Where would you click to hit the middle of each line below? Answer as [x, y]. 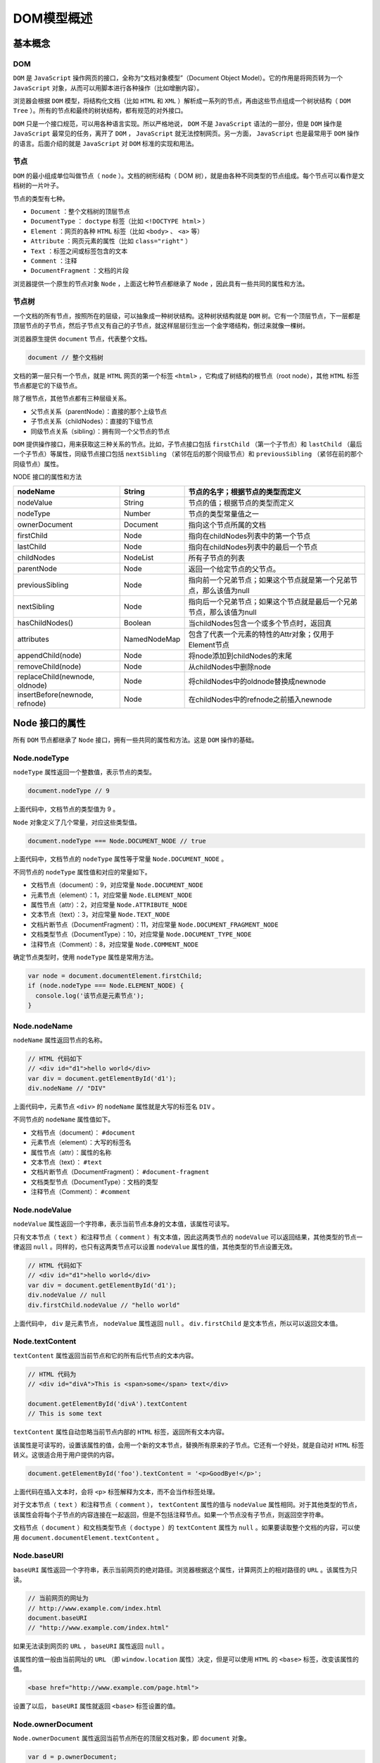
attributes [33, 639]
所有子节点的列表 [217, 558]
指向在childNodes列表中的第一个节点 [249, 536]
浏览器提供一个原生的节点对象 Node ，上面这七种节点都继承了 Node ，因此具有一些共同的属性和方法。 [161, 283]
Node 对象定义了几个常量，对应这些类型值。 [77, 822]
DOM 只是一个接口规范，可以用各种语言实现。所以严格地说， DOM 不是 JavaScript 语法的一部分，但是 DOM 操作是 [178, 123]
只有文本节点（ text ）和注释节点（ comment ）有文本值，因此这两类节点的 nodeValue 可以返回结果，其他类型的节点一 [188, 1237]
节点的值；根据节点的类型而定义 [241, 503]
